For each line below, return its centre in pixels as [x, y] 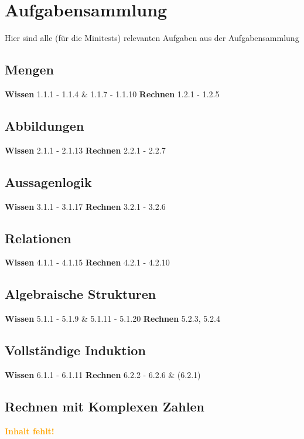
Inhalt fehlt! [30, 431]
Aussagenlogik [48, 181]
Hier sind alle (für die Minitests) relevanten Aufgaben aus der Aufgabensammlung [152, 38]
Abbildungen [45, 125]
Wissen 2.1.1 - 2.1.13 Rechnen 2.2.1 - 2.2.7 [85, 150]
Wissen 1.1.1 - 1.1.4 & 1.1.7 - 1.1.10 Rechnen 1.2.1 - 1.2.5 [112, 93]
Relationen [38, 238]
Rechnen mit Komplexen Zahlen [105, 406]
